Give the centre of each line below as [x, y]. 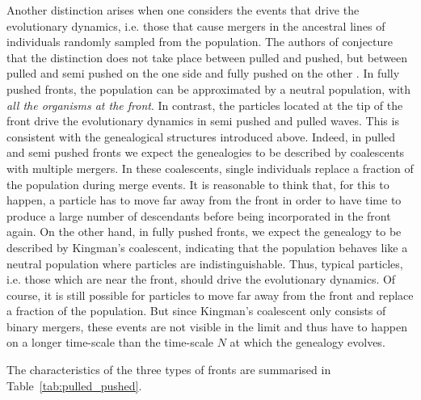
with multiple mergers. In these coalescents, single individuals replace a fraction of [210, 168]
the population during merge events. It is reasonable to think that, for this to [198, 184]
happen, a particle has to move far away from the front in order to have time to [204, 200]
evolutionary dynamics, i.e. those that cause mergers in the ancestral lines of [196, 25]
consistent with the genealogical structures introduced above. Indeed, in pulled [201, 136]
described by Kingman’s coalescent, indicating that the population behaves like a [207, 247]
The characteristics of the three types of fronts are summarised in [169, 370]
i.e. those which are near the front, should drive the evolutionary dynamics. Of [201, 279]
